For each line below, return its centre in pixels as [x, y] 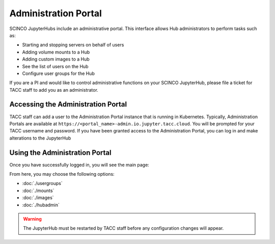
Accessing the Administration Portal [68, 104]
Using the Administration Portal [60, 153]
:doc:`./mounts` [38, 191]
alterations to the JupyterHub [40, 138]
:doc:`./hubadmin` [41, 205]
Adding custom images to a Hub [56, 59]
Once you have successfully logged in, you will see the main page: [79, 165]
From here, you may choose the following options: [62, 174]
